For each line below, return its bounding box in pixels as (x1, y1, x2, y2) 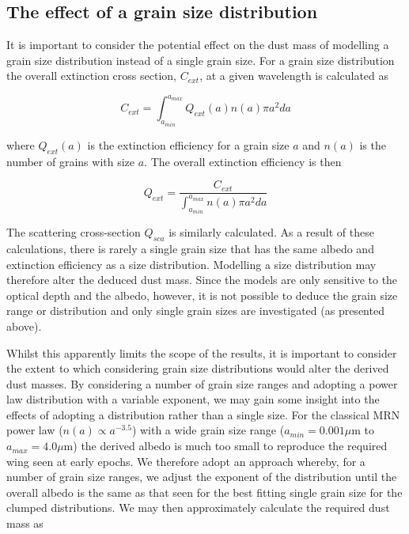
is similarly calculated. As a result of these (169, 224, 374, 240)
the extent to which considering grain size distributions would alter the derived (6, 360, 389, 377)
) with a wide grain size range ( (131, 422, 285, 438)
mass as (6, 515, 44, 532)
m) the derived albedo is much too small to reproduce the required (63, 437, 388, 454)
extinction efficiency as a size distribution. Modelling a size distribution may (6, 256, 377, 272)
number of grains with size (6, 153, 135, 169)
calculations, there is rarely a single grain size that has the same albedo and (6, 240, 374, 256)
